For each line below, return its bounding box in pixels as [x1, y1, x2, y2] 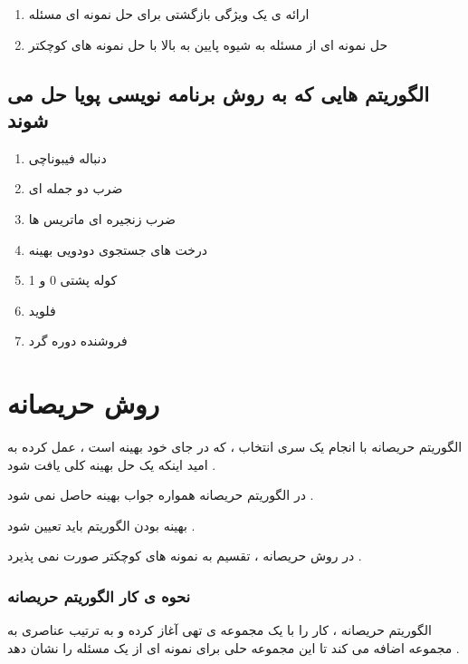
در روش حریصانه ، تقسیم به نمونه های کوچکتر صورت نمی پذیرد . [7, 546, 362, 565]
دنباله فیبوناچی [28, 148, 107, 167]
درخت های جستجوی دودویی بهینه [28, 239, 207, 259]
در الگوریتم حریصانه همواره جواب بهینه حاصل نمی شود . [7, 485, 314, 504]
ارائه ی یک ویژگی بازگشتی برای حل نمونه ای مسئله [28, 5, 310, 23]
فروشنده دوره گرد [28, 331, 128, 350]
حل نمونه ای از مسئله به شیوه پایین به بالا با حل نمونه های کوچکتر [28, 34, 388, 54]
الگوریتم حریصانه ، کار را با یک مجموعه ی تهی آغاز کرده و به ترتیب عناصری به [7, 620, 432, 640]
